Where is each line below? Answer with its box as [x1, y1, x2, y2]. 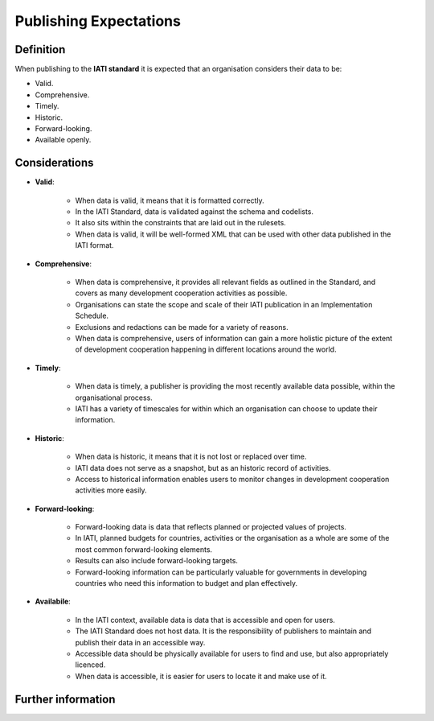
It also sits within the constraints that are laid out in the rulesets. [75, 218, 287, 228]
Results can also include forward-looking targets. [75, 556, 239, 566]
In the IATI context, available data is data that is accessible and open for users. [75, 615, 335, 624]
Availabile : [35, 596, 72, 607]
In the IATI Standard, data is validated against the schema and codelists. [75, 207, 313, 216]
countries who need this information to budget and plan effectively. [75, 579, 297, 588]
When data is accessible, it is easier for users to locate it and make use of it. [75, 671, 327, 681]
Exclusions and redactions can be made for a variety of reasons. [75, 322, 289, 332]
